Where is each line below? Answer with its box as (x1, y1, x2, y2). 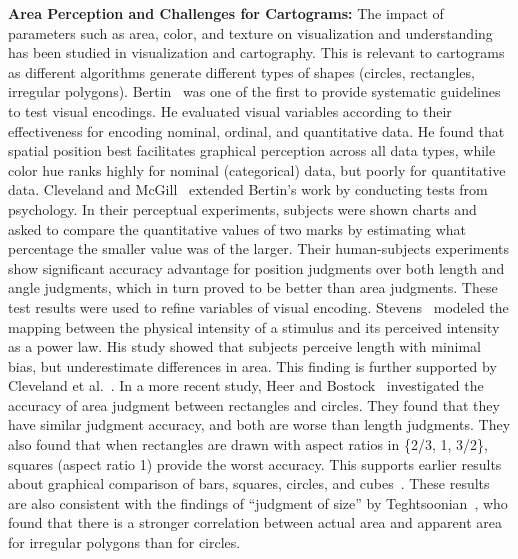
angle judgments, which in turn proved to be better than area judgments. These (8, 277, 498, 298)
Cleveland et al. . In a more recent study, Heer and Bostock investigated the (8, 375, 484, 396)
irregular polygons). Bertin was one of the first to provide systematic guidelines (8, 81, 501, 102)
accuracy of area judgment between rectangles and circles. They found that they (8, 394, 500, 415)
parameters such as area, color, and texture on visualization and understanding (8, 22, 493, 43)
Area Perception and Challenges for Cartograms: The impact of (8, 3, 444, 23)
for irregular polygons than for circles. (8, 532, 241, 553)
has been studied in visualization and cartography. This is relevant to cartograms (8, 42, 505, 63)
